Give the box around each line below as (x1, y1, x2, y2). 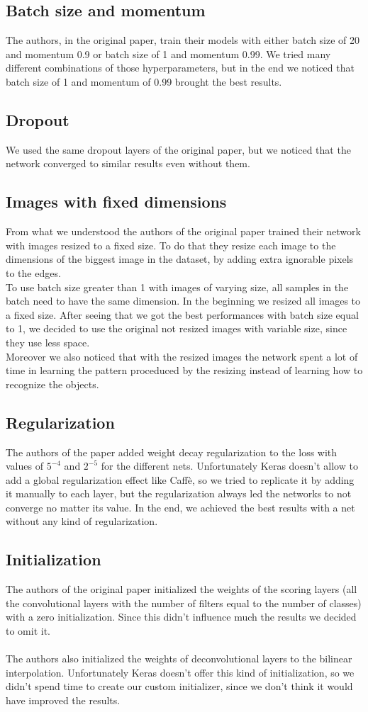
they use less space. (6, 334, 90, 349)
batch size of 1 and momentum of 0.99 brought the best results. (6, 74, 282, 89)
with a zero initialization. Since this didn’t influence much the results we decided (6, 609, 357, 624)
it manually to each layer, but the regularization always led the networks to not (6, 486, 352, 501)
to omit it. (6, 623, 50, 638)
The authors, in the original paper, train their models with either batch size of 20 (6, 33, 360, 47)
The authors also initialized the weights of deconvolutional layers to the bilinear (6, 651, 352, 666)
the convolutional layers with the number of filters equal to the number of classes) (6, 595, 362, 610)
